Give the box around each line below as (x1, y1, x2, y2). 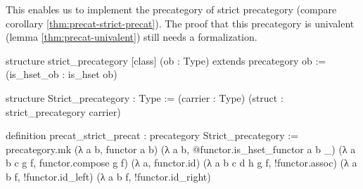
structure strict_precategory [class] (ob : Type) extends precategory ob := (6, 53, 326, 67)
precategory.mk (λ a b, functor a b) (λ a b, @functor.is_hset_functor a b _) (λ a (6, 141, 356, 156)
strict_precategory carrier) (6, 104, 121, 119)
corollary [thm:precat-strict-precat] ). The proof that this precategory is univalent (6, 15, 355, 30)
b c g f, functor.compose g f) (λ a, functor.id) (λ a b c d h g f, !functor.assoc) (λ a (6, 155, 357, 170)
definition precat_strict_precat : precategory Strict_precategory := (6, 128, 299, 143)
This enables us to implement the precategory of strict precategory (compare (6, 2, 337, 16)
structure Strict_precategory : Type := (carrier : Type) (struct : (6, 90, 284, 105)
